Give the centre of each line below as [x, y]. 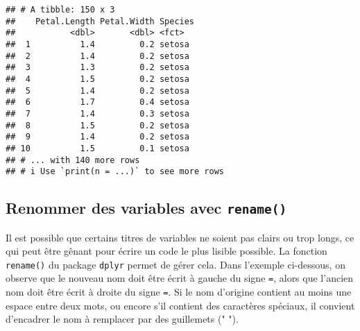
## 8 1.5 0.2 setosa [97, 125]
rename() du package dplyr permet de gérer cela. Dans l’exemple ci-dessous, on [175, 264]
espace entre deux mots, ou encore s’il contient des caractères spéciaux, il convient [180, 305]
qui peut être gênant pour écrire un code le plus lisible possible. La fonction [166, 251]
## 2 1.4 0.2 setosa [97, 56]
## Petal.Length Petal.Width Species [100, 21]
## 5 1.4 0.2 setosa [97, 91]
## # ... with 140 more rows [73, 160]
